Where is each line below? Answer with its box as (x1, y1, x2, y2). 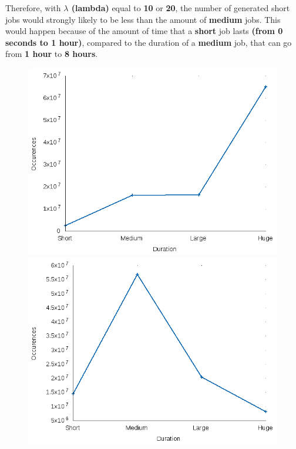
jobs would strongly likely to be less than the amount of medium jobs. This (5, 13, 281, 25)
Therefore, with (5, 2, 61, 13)
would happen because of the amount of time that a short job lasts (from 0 (5, 25, 283, 37)
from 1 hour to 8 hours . (5, 48, 98, 60)
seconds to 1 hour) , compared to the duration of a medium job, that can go (5, 36, 292, 48)
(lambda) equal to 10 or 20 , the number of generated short (71, 2, 290, 13)
